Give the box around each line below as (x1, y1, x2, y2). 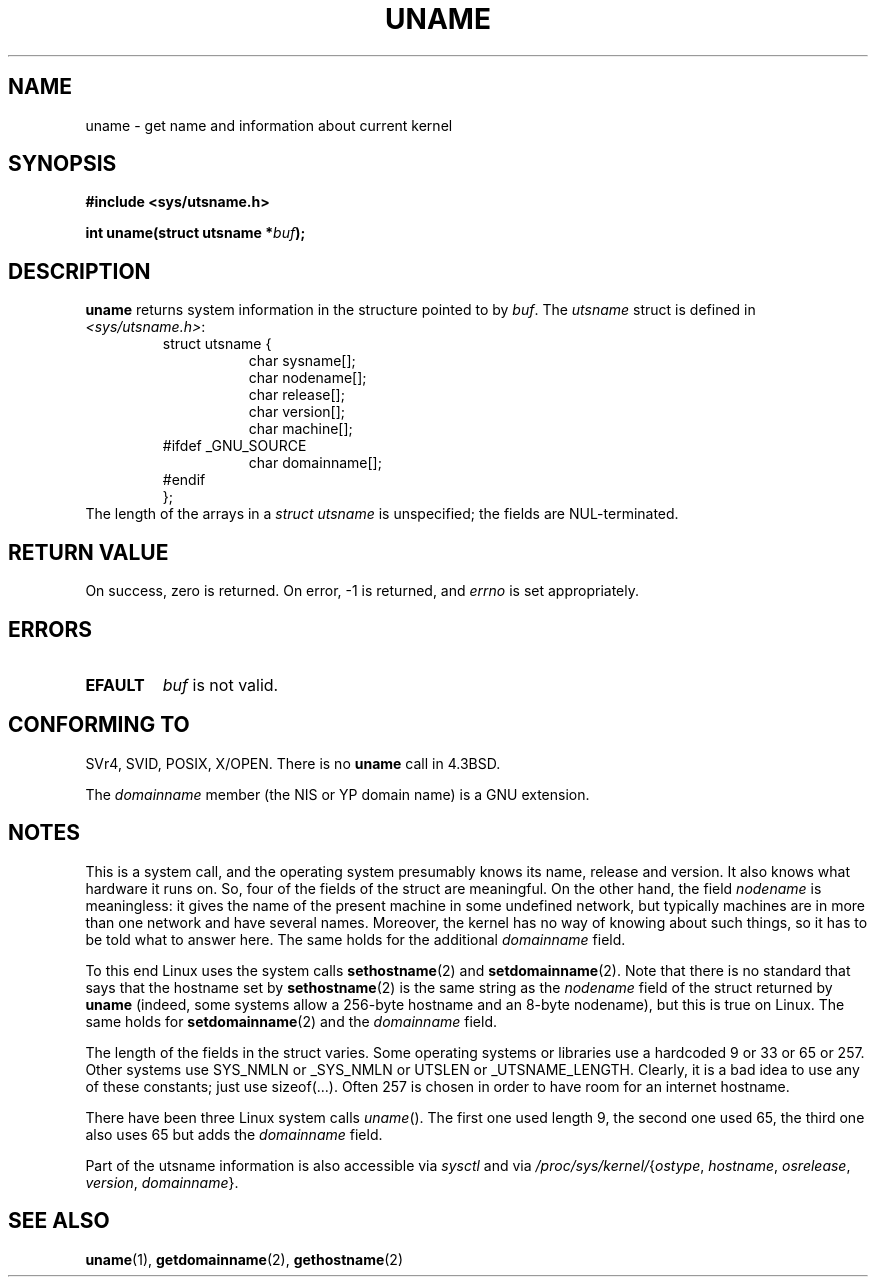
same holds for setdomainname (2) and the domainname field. (85, 1012, 497, 1030)
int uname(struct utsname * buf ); (85, 224, 306, 242)
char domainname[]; (248, 454, 382, 472)
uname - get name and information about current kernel (85, 116, 453, 134)
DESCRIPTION (8, 258, 151, 284)
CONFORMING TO (8, 712, 190, 738)
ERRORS (8, 616, 93, 642)
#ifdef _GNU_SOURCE (162, 437, 307, 455)
